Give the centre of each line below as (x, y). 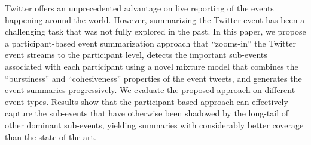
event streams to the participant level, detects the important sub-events (136, 55)
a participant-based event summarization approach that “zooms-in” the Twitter (150, 43)
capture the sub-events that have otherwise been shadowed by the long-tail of (147, 113)
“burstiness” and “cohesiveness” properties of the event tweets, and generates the (153, 78)
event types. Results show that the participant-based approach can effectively (147, 101)
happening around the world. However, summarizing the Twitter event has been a (155, 19)
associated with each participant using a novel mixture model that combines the (152, 66)
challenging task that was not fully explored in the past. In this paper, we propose (155, 31)
